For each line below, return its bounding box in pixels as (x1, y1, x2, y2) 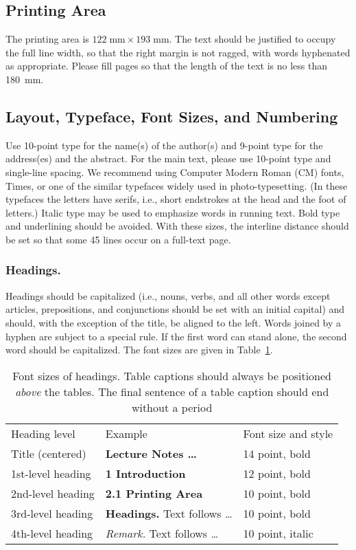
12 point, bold (243, 465, 311, 481)
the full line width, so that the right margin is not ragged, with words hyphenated (5, 45, 351, 59)
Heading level (11, 425, 75, 441)
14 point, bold (243, 445, 311, 461)
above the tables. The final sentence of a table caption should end (14, 383, 329, 399)
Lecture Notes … (105, 445, 197, 461)
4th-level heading (11, 525, 93, 541)
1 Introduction (105, 465, 186, 481)
